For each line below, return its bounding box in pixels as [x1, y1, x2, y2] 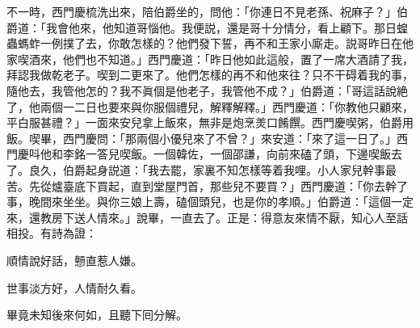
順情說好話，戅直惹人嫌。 [6, 251, 142, 268]
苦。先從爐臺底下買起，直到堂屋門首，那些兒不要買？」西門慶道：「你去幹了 [6, 177, 408, 194]
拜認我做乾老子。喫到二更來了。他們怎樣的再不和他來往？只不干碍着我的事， [6, 66, 414, 83]
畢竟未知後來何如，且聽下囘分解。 [6, 306, 187, 323]
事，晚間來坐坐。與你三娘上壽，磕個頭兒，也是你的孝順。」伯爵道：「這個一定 [6, 193, 414, 210]
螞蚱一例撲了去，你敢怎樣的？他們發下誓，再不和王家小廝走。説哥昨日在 [17, 35, 402, 52]
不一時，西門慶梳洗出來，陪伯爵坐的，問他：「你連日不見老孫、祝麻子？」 [6, 3, 397, 19]
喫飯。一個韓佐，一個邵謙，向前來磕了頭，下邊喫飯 [119, 145, 391, 162]
